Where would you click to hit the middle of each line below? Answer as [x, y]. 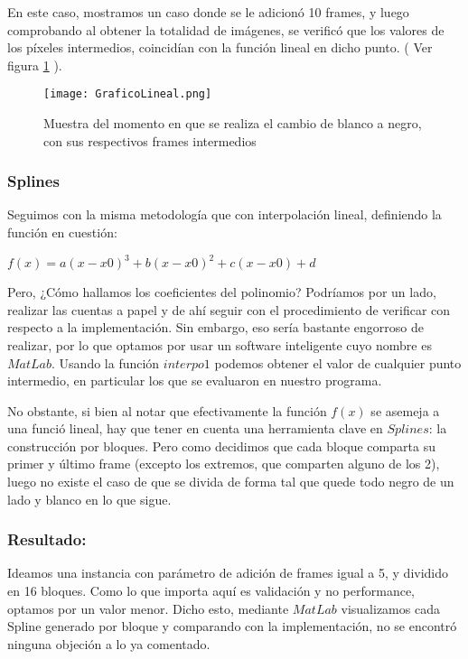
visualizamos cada [390, 608]
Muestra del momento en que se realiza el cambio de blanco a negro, [233, 123]
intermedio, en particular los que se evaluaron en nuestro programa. [195, 381]
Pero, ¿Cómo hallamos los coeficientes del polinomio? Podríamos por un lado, [222, 292]
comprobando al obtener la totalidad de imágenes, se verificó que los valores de [226, 29]
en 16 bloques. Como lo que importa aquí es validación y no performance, [211, 591]
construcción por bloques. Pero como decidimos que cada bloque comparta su [221, 446]
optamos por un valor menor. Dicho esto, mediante [148, 608]
